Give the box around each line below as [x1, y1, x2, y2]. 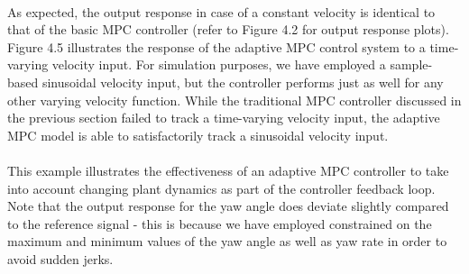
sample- [390, 55, 433, 74]
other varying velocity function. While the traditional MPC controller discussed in [7, 90, 462, 109]
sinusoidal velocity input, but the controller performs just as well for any [41, 72, 444, 91]
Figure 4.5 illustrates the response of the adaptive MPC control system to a [7, 37, 426, 56]
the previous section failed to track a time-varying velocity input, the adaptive [7, 108, 440, 127]
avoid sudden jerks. [7, 249, 114, 268]
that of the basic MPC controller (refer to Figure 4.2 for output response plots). [7, 20, 449, 39]
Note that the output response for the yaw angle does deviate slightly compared [7, 196, 449, 215]
